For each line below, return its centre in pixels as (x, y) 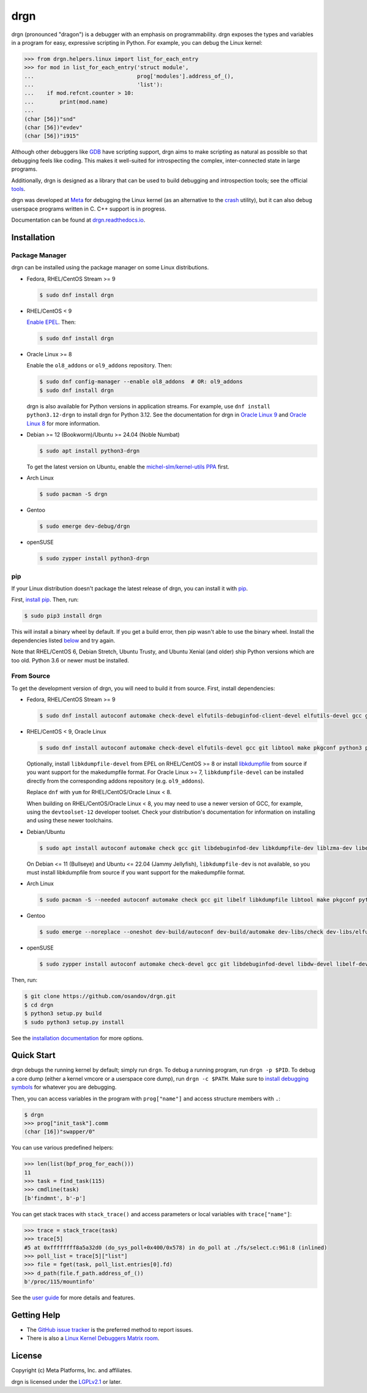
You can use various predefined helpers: (62, 1147)
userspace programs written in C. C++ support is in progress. (89, 209)
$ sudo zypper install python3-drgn (95, 558)
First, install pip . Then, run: (45, 599)
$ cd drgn (39, 1005)
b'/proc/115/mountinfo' (60, 1282)
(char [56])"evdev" (53, 128)
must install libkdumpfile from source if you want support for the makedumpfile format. (136, 873)
